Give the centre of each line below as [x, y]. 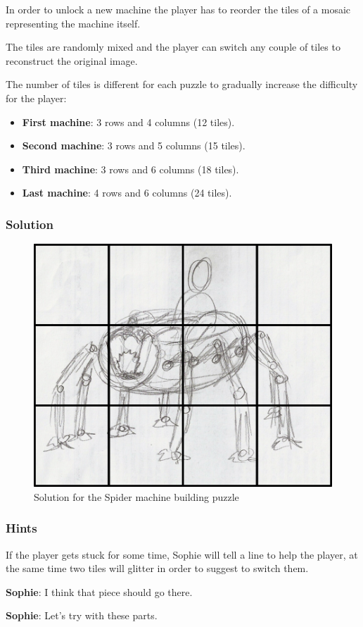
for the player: [36, 98]
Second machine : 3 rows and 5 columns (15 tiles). [134, 145]
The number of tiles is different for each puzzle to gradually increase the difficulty [182, 84]
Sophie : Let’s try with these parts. [82, 615]
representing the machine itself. [73, 23]
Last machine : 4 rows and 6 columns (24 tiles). [127, 193]
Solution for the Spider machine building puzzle [136, 496]
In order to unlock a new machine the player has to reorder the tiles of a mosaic [178, 9]
